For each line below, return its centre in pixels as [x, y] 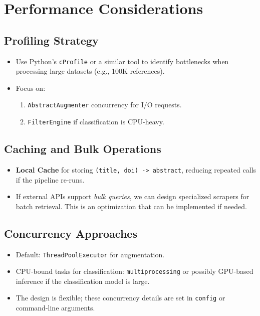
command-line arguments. [55, 308]
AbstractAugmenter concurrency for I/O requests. [105, 105]
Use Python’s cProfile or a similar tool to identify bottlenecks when [122, 61]
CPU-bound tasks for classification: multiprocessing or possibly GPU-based [135, 271]
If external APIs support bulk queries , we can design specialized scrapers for [133, 196]
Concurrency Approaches [71, 233]
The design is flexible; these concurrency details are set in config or [120, 298]
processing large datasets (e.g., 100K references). [90, 71]
